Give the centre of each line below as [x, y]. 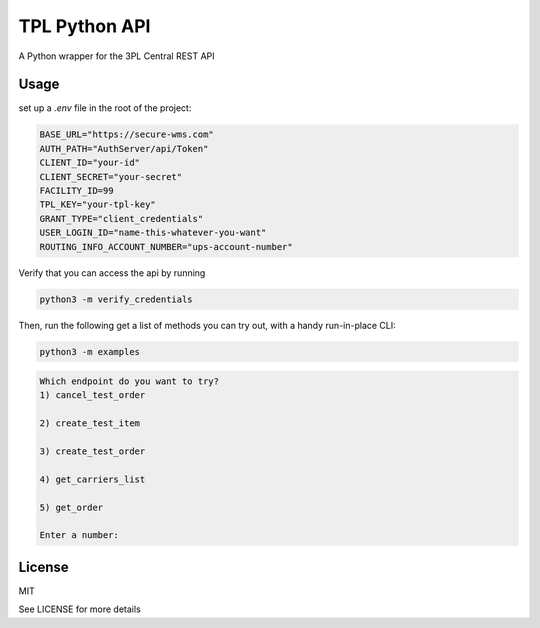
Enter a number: [79, 535]
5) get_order [71, 507]
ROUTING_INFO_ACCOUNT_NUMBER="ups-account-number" [166, 246]
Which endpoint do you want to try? [129, 381]
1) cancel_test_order [92, 395]
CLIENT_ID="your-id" [89, 163]
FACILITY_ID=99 [76, 190]
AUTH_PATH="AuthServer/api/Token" [124, 148]
